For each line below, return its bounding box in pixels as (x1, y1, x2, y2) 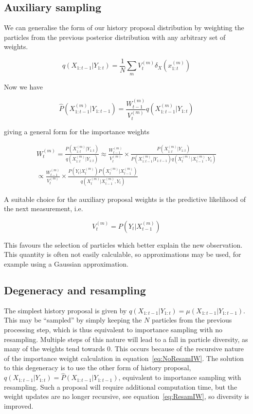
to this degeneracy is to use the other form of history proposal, (4, 362, 191, 373)
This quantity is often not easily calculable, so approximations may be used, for (4, 249, 241, 259)
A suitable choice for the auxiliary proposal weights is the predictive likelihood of (4, 194, 246, 204)
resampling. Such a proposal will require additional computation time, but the (4, 381, 237, 392)
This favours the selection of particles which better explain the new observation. (4, 239, 243, 250)
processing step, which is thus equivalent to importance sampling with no (4, 324, 222, 335)
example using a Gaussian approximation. (4, 259, 128, 269)
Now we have (4, 81, 43, 91)
